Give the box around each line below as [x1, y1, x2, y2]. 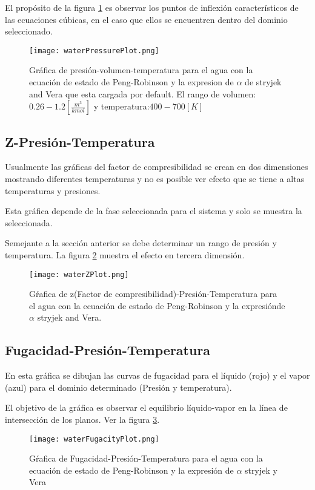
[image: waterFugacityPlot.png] [29, 434, 159, 443]
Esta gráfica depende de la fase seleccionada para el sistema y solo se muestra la [5, 204, 302, 217]
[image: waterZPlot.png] [29, 270, 129, 279]
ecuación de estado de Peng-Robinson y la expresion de [29, 76, 234, 88]
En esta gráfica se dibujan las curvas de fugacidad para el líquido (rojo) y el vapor [5, 369, 310, 382]
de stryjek [245, 76, 282, 88]
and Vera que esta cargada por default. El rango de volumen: [29, 87, 256, 100]
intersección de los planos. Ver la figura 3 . [5, 413, 160, 425]
